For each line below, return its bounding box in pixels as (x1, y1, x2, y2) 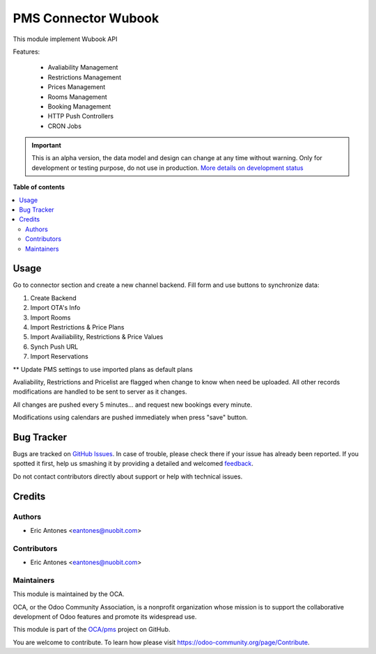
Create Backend (30, 293, 77, 302)
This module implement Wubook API (13, 35, 118, 43)
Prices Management (47, 83, 106, 91)
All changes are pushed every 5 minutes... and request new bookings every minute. (13, 400, 253, 409)
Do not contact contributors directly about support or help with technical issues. (13, 472, 243, 481)
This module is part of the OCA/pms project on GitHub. (13, 625, 171, 634)
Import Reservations (30, 352, 88, 361)
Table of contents (13, 183, 65, 192)
